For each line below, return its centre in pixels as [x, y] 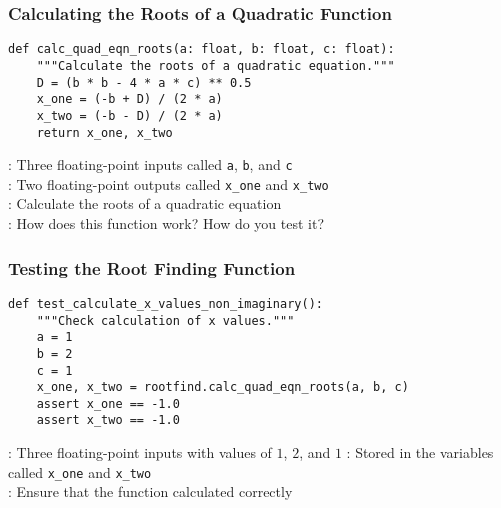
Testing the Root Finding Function [152, 267]
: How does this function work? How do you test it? [166, 223]
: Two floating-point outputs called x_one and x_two [168, 183]
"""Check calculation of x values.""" [165, 320]
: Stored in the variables [420, 452]
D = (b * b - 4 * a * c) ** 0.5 [144, 82]
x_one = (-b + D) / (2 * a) [129, 99]
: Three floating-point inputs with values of [140, 452]
